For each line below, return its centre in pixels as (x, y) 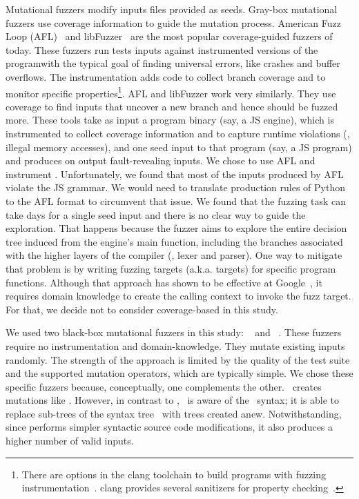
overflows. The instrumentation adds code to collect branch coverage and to (166, 76)
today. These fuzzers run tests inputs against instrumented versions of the (162, 49)
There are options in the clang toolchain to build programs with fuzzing (174, 474)
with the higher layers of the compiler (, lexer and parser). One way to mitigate (174, 255)
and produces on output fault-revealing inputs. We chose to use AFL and (161, 160)
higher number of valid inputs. (70, 441)
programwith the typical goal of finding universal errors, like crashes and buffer (173, 63)
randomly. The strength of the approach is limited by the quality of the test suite (178, 359)
